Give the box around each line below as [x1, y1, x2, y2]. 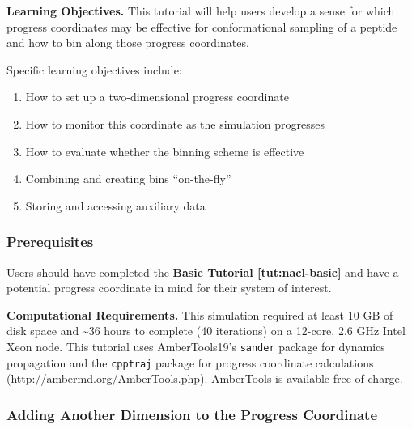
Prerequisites [6, 231, 94, 252]
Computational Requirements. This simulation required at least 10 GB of [6, 306, 393, 323]
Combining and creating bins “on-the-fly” [25, 170, 231, 187]
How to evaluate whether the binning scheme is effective [25, 142, 304, 159]
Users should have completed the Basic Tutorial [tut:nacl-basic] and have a [6, 263, 399, 280]
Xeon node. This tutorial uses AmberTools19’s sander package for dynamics [6, 338, 385, 355]
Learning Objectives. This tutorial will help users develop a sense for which [6, 2, 395, 19]
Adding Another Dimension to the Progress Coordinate [6, 404, 378, 424]
